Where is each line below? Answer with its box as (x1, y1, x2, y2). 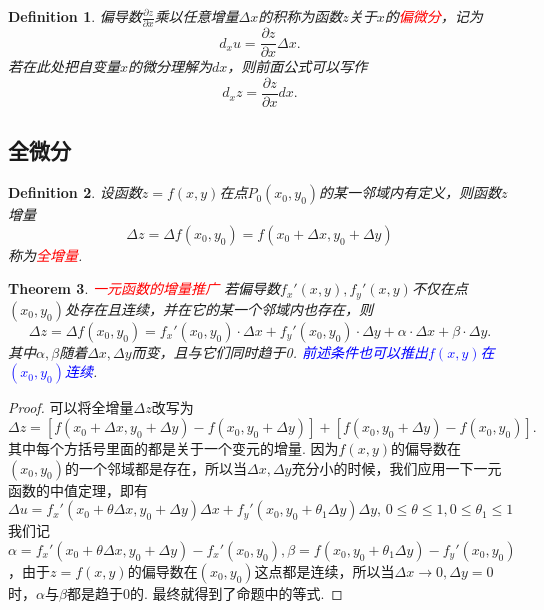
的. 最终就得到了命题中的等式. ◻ (129, 582, 343, 603)
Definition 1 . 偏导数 (8, 6, 142, 26)
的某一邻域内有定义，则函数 (319, 182, 502, 203)
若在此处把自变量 (8, 56, 120, 77)
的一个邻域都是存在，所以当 (64, 457, 247, 478)
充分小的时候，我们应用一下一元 (291, 457, 502, 478)
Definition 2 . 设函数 (8, 182, 142, 203)
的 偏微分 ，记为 (384, 6, 483, 26)
